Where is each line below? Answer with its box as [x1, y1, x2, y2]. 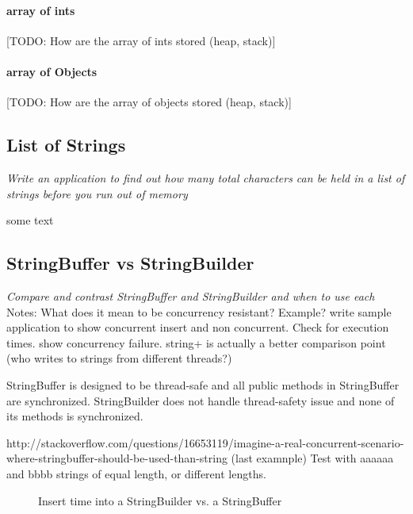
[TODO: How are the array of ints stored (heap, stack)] [6, 32, 276, 48]
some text [6, 212, 54, 228]
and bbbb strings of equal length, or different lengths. [6, 465, 266, 481]
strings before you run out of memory [6, 185, 188, 201]
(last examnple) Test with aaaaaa [231, 450, 394, 466]
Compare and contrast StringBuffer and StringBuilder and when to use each [6, 287, 375, 304]
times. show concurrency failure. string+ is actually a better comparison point [6, 334, 386, 351]
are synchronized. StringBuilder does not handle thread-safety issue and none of [6, 392, 395, 409]
